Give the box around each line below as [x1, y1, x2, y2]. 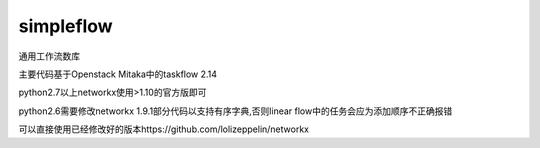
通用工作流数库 [18, 50, 80, 62]
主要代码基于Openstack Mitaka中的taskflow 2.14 [18, 68, 218, 80]
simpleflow [18, 15, 114, 37]
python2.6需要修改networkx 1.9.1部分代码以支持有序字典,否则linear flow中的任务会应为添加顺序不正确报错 [18, 105, 453, 117]
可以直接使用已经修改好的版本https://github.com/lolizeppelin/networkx [18, 123, 310, 135]
